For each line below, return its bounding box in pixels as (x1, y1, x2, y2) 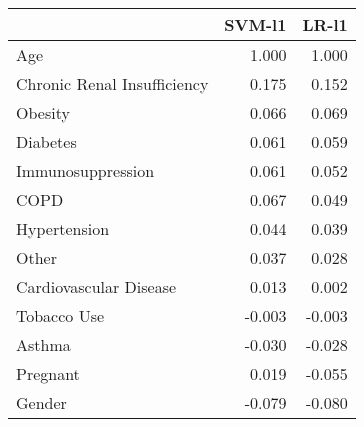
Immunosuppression (16, 159, 155, 182)
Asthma (16, 333, 71, 356)
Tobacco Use (16, 304, 105, 327)
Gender (16, 391, 67, 414)
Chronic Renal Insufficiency (16, 72, 209, 95)
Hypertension (16, 217, 110, 240)
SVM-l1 (224, 13, 287, 36)
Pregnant (16, 362, 80, 385)
